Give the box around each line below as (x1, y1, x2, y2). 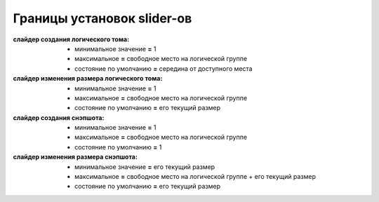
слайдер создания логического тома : (13, 35, 130, 43)
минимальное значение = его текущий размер (74, 162, 215, 171)
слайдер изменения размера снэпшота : (13, 153, 138, 161)
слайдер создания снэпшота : (13, 113, 105, 122)
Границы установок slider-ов (13, 11, 192, 26)
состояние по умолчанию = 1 (74, 142, 162, 151)
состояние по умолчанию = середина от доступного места (74, 64, 253, 73)
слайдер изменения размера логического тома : (13, 74, 163, 83)
